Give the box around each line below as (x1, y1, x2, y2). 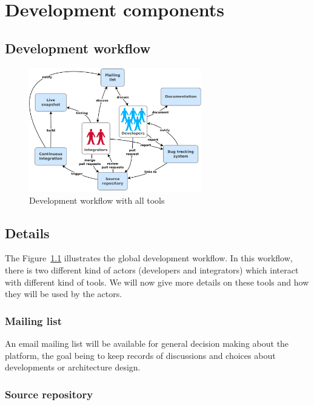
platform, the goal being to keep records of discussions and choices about (5, 349, 276, 361)
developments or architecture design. (5, 361, 141, 373)
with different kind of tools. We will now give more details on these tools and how (5, 275, 309, 288)
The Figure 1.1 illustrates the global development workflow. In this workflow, (5, 252, 293, 264)
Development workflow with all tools (29, 193, 165, 206)
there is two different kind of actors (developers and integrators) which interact (5, 264, 299, 276)
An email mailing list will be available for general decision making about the (5, 337, 289, 350)
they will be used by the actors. (5, 287, 122, 300)
